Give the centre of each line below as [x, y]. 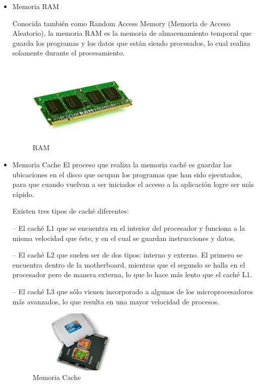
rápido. [23, 194]
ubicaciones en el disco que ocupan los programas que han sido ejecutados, [127, 174]
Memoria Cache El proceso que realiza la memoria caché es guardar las [122, 165]
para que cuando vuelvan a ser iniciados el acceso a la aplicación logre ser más [133, 184]
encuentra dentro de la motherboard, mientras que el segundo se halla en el [129, 264]
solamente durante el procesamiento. [69, 53]
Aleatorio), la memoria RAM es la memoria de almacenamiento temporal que [132, 33]
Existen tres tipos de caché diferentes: [71, 211]
